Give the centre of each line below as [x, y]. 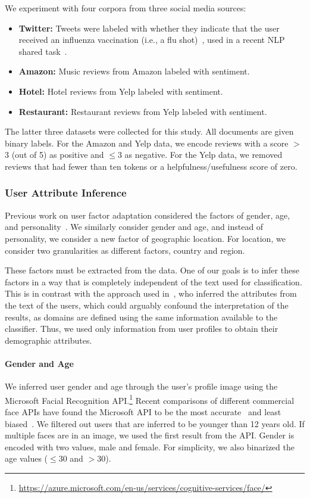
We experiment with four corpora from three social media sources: [126, 8]
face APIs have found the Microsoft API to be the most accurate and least [143, 411]
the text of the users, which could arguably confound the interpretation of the [147, 305]
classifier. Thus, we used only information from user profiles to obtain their [142, 329]
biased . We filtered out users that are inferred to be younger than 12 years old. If [155, 423]
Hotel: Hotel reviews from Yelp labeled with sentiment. [121, 91]
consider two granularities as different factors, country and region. [125, 250]
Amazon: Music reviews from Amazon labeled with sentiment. [134, 71]
